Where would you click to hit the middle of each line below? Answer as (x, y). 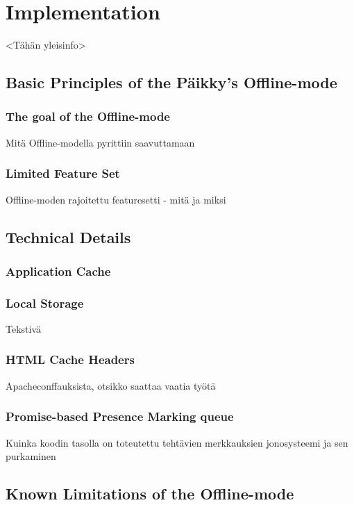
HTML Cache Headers (70, 359)
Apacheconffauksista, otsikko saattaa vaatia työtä (111, 385)
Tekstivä (24, 328)
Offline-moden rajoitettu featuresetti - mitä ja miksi (116, 199)
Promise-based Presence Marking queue (120, 416)
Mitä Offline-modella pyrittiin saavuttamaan (100, 142)
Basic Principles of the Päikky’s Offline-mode (171, 82)
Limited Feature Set (63, 173)
